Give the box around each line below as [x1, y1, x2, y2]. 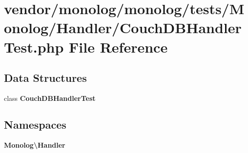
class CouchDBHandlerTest [4, 93, 96, 103]
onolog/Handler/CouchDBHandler [4, 18, 242, 38]
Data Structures [4, 70, 87, 85]
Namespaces [4, 116, 66, 132]
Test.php [4, 37, 64, 57]
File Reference [69, 37, 168, 57]
